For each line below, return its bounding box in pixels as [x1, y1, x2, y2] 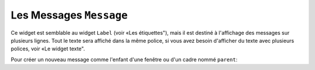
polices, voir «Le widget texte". [10, 45, 85, 52]
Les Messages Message [10, 9, 128, 21]
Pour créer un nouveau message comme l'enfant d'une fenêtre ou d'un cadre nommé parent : [10, 56, 237, 63]
